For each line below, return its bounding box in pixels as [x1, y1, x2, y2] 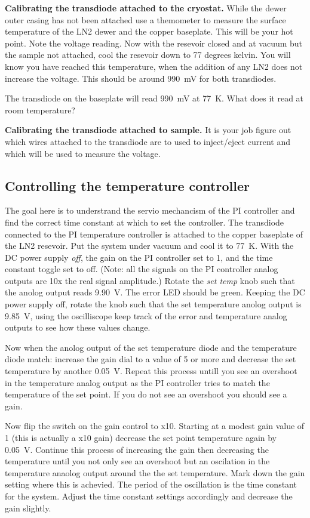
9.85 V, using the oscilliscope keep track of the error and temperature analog [5, 309, 287, 322]
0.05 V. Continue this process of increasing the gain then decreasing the [5, 443, 269, 455]
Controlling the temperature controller [5, 176, 250, 195]
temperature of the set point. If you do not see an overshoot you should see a [5, 388, 287, 400]
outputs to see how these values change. [5, 321, 151, 334]
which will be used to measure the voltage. [5, 147, 161, 159]
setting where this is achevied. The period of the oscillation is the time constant [5, 478, 297, 491]
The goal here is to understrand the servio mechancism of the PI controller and [5, 204, 295, 217]
